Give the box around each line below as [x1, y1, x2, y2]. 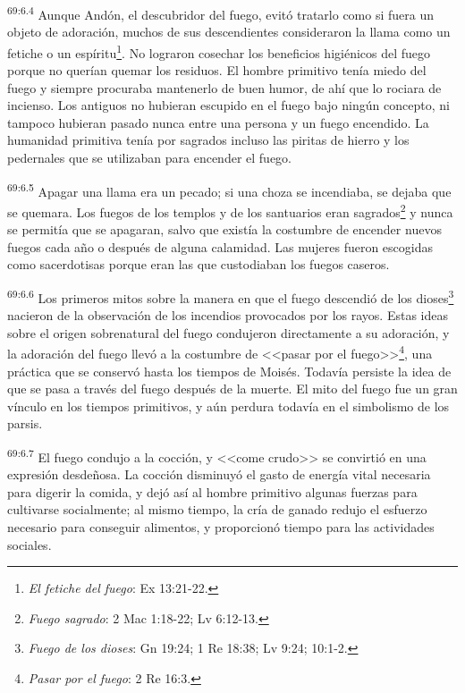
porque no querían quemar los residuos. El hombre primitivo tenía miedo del [7, 61, 427, 80]
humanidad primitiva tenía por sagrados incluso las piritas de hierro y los [7, 131, 410, 149]
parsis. [7, 414, 43, 433]
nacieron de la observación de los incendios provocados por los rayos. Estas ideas [7, 306, 448, 325]
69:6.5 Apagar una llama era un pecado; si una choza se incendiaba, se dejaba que [7, 179, 452, 200]
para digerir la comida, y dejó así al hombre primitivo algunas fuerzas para [7, 482, 418, 501]
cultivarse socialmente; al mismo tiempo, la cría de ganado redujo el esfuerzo [7, 500, 427, 519]
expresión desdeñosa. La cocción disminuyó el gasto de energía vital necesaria [7, 465, 431, 484]
